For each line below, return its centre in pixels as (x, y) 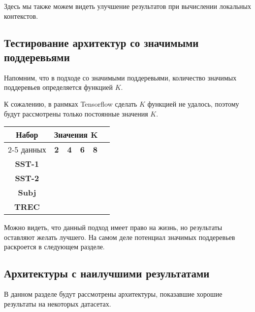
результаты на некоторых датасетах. (58, 303)
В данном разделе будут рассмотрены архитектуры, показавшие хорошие (113, 294)
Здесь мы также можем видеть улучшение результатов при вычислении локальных (127, 6)
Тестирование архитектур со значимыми (101, 42)
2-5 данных (27, 150)
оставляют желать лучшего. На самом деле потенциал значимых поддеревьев (120, 237)
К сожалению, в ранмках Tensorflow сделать (71, 103)
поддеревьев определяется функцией (59, 87)
